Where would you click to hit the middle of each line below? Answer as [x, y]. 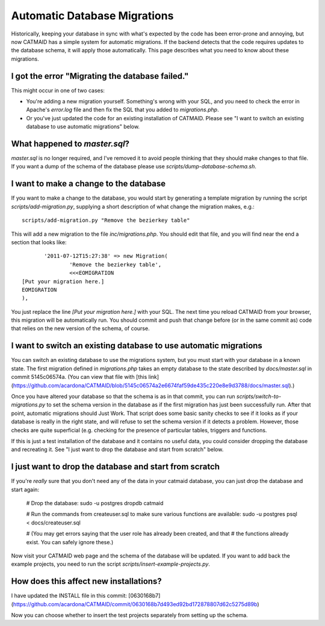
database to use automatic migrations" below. [83, 127]
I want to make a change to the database [88, 184]
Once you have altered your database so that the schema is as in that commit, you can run [123, 396]
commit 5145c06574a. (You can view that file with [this [79, 377]
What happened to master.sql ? [70, 144]
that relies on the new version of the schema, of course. [80, 328]
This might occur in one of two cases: [58, 90]
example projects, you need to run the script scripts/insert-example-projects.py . [111, 564]
